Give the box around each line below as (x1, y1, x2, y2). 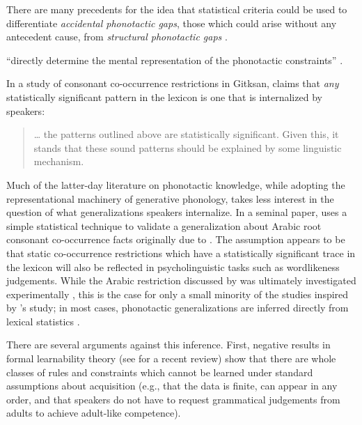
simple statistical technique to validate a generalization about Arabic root (6, 218, 322, 233)
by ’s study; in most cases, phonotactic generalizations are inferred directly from (6, 300, 349, 315)
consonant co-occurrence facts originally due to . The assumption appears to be (6, 232, 345, 247)
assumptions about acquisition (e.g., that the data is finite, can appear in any (6, 378, 338, 393)
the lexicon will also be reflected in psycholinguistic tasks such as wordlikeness (6, 259, 340, 274)
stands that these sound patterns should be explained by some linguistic (33, 140, 342, 155)
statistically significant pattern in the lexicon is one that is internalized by (6, 89, 322, 104)
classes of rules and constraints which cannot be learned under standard (6, 364, 313, 379)
